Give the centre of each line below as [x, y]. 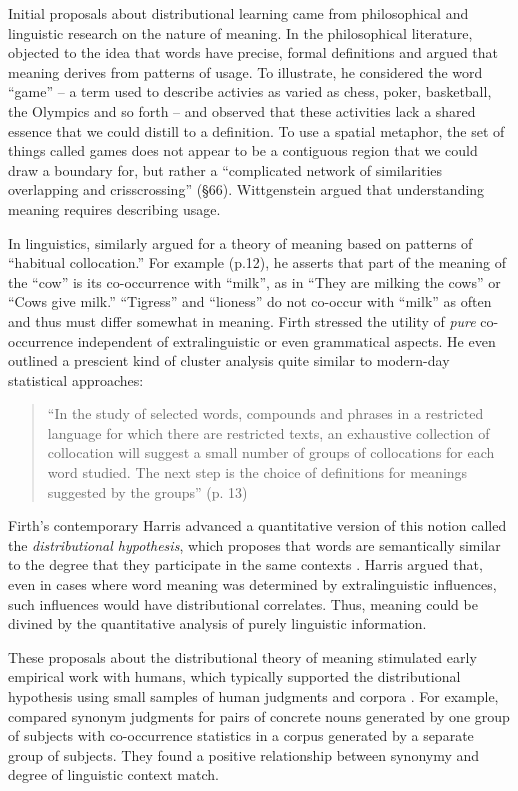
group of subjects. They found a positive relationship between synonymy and [244, 754]
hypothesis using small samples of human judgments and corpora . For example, [253, 696]
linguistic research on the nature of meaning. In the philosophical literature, [240, 32]
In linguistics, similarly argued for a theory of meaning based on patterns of [240, 242]
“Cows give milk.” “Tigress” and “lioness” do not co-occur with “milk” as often [250, 301]
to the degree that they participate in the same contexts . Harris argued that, [245, 564]
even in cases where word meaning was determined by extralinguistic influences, [252, 584]
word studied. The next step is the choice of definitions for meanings [257, 472]
